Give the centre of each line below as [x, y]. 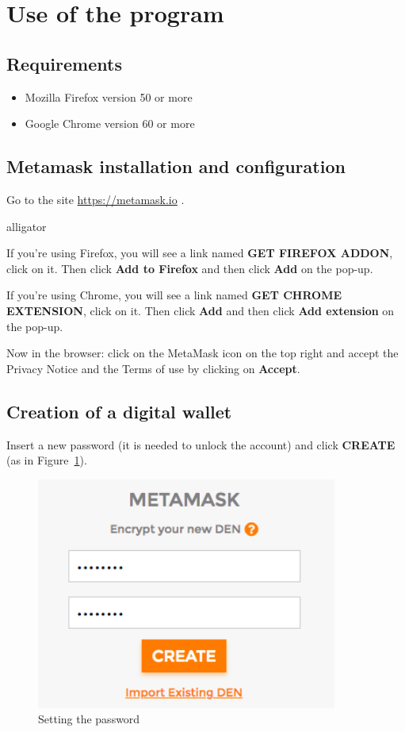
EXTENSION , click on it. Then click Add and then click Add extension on [201, 310]
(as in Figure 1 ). [47, 460]
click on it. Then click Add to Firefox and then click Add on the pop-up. [190, 268]
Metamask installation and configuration [176, 166]
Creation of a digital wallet [119, 411]
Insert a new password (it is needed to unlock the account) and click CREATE [201, 444]
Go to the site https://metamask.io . [96, 199]
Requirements [64, 63]
